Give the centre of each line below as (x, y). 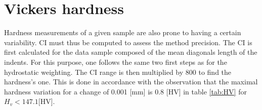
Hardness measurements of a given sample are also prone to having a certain (123, 32)
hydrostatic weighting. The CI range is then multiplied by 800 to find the (118, 72)
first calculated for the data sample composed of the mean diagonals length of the (131, 52)
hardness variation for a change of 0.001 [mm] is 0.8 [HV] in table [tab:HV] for (125, 91)
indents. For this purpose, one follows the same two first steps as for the (116, 62)
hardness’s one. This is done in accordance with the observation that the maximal (131, 82)
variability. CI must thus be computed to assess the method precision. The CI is (128, 42)
